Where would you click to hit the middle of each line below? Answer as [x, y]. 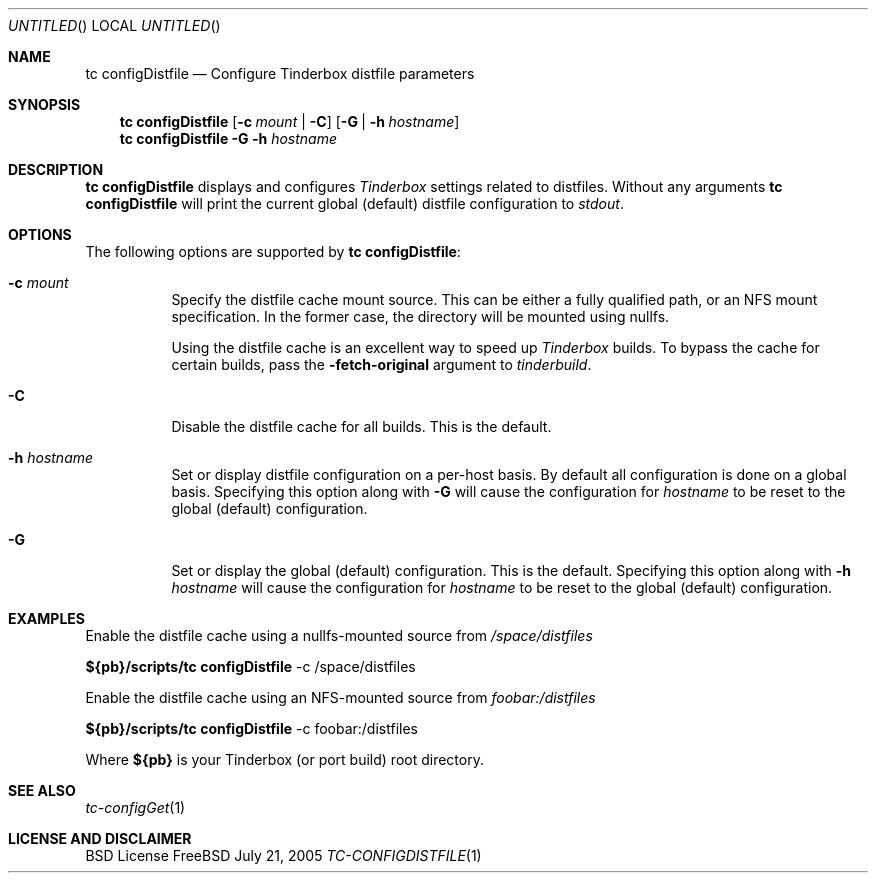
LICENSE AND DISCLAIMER [100, 838]
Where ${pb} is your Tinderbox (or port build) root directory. [284, 759]
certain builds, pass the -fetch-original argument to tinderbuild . [381, 364]
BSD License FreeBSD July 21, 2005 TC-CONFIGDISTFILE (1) [283, 855]
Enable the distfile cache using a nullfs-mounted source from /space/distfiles [339, 635]
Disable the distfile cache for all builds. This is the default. [361, 426]
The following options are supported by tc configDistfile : [273, 251]
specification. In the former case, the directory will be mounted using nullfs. [420, 316]
